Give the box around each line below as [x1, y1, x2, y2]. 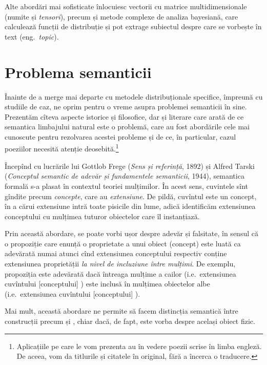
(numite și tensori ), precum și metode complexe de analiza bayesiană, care [5, 11, 238, 22]
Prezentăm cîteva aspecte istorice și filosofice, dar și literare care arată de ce [5, 111, 244, 122]
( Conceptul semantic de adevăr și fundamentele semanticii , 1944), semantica [5, 170, 244, 181]
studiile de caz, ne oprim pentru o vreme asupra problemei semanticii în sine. [5, 101, 247, 112]
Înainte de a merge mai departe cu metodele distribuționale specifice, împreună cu [5, 91, 263, 102]
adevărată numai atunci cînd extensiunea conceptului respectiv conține [5, 248, 227, 259]
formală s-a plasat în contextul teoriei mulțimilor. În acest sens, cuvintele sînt [5, 180, 248, 191]
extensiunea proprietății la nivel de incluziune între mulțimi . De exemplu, [5, 258, 236, 269]
